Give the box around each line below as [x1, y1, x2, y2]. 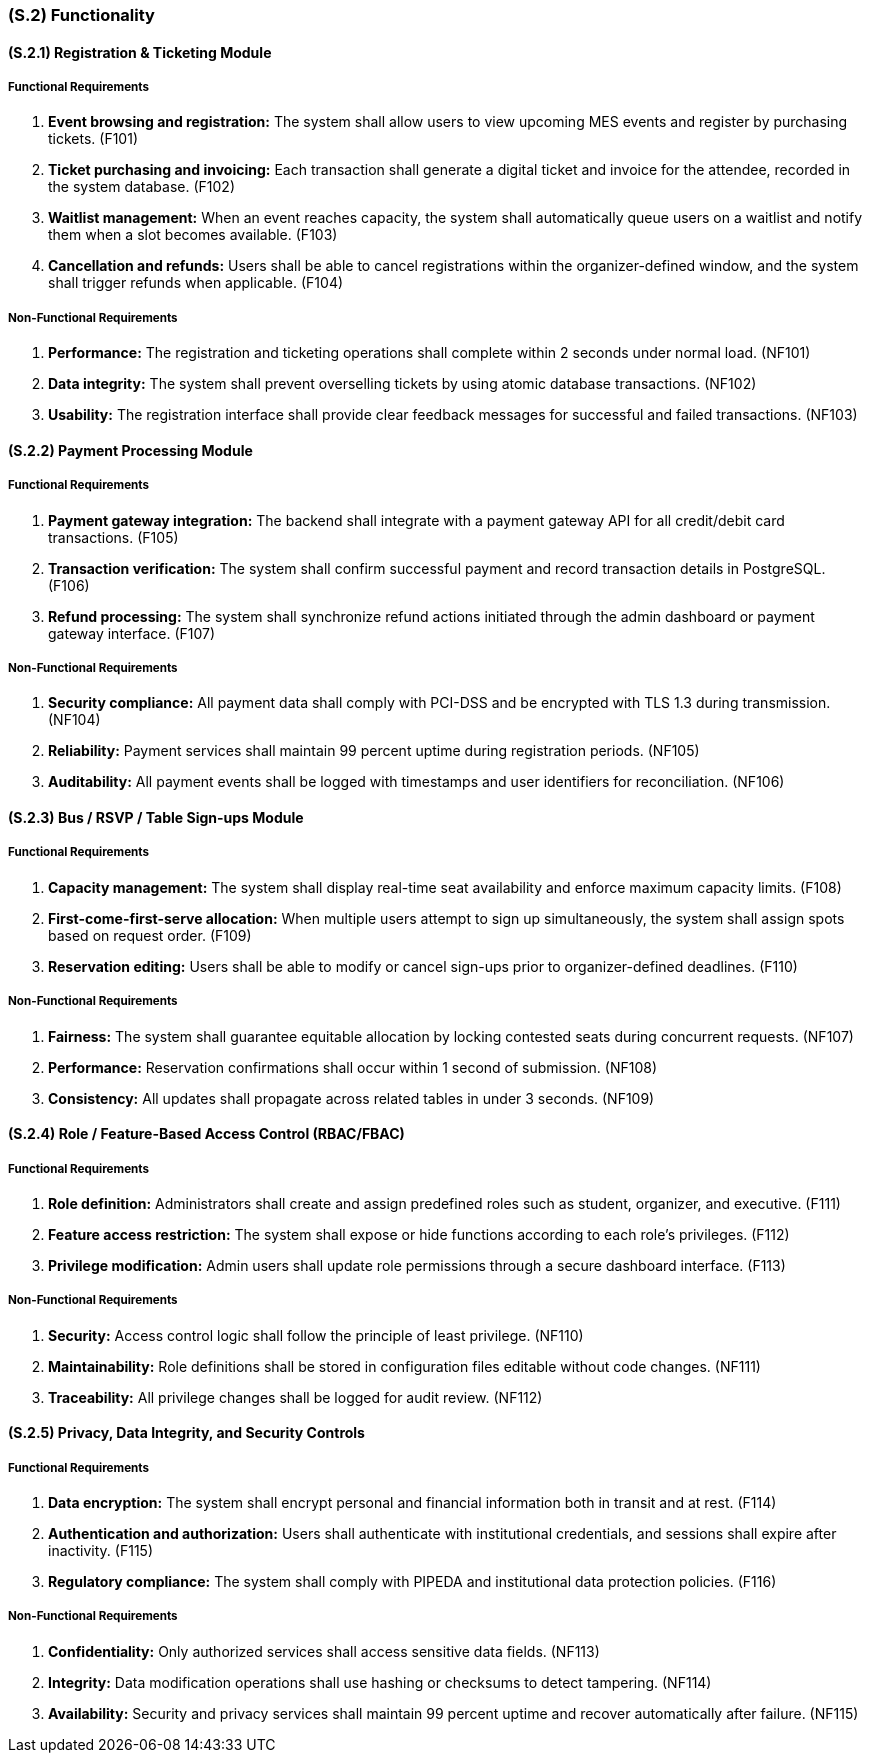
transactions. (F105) [48, 528, 179, 546]
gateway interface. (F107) [48, 624, 216, 642]
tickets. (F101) [48, 130, 139, 148]
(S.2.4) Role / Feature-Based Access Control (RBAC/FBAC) [8, 1125, 405, 1143]
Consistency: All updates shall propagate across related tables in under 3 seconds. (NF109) [48, 1089, 655, 1107]
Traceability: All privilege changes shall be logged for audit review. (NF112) [48, 1388, 543, 1406]
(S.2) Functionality [8, 5, 155, 25]
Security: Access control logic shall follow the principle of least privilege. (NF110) [48, 1326, 584, 1344]
